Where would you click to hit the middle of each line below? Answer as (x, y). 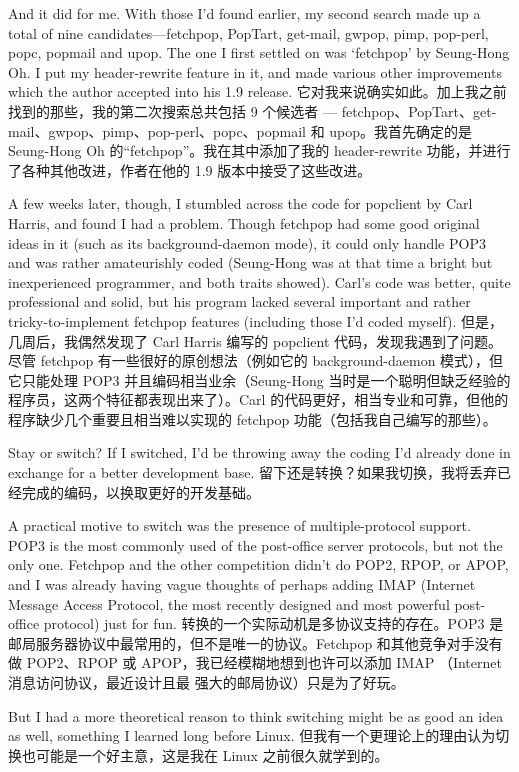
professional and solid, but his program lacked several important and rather (239, 301)
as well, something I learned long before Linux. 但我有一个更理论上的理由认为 (252, 735)
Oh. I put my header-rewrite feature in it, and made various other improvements (255, 71)
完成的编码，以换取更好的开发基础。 (140, 491)
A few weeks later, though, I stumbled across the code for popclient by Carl (240, 203)
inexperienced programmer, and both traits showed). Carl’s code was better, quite (259, 281)
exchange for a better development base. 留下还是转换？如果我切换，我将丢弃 (252, 472)
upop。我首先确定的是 (401, 130)
